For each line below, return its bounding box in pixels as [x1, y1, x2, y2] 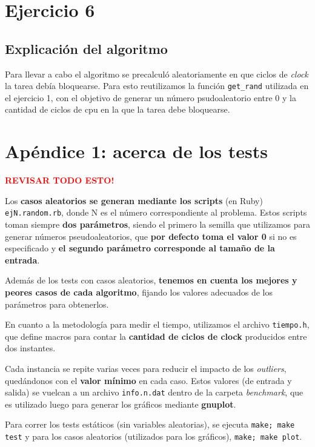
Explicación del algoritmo [5, 39, 168, 58]
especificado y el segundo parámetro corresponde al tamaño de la [5, 242, 275, 254]
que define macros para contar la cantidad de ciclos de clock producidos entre [5, 329, 307, 342]
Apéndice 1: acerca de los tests [5, 139, 268, 164]
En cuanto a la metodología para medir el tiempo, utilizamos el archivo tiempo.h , [5, 318, 310, 331]
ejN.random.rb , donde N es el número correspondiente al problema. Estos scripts [5, 206, 307, 219]
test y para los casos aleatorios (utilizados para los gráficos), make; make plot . [5, 430, 302, 443]
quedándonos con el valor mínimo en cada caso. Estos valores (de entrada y [5, 374, 292, 386]
